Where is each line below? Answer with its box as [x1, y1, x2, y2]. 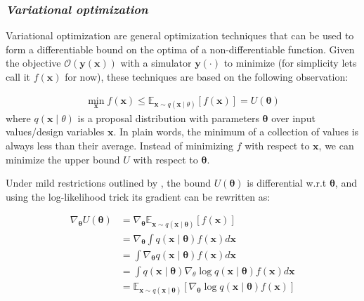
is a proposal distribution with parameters [77, 110, 259, 125]
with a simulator [120, 55, 192, 70]
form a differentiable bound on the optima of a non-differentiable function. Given [6, 41, 355, 56]
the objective [6, 55, 61, 70]
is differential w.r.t [247, 175, 327, 190]
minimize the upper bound [6, 152, 120, 166]
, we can [318, 138, 354, 152]
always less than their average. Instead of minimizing [6, 138, 233, 152]
